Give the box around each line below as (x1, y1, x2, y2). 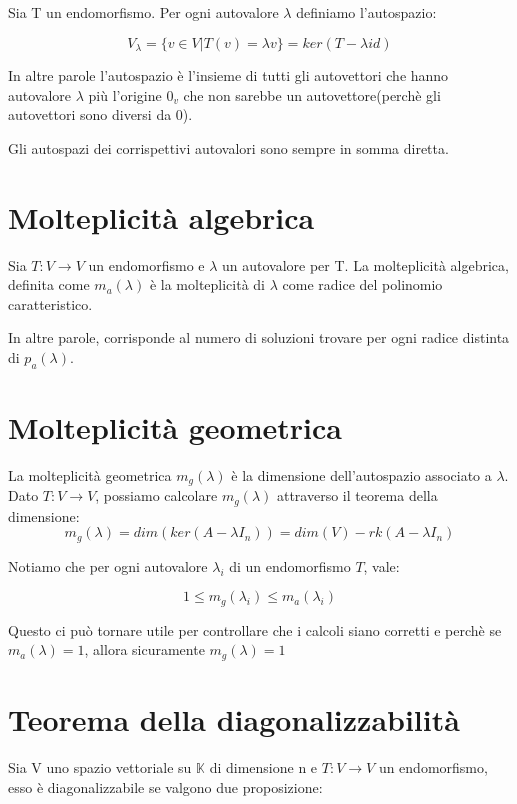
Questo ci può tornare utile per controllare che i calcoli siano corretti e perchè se (8, 619, 502, 640)
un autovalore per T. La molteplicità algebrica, (222, 254, 509, 275)
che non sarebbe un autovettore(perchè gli (183, 84, 441, 105)
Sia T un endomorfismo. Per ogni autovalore (8, 2, 279, 22)
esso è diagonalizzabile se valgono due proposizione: (8, 776, 323, 797)
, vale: (363, 555, 400, 576)
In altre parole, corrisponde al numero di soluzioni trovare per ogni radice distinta (8, 327, 510, 348)
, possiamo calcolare (95, 485, 218, 506)
